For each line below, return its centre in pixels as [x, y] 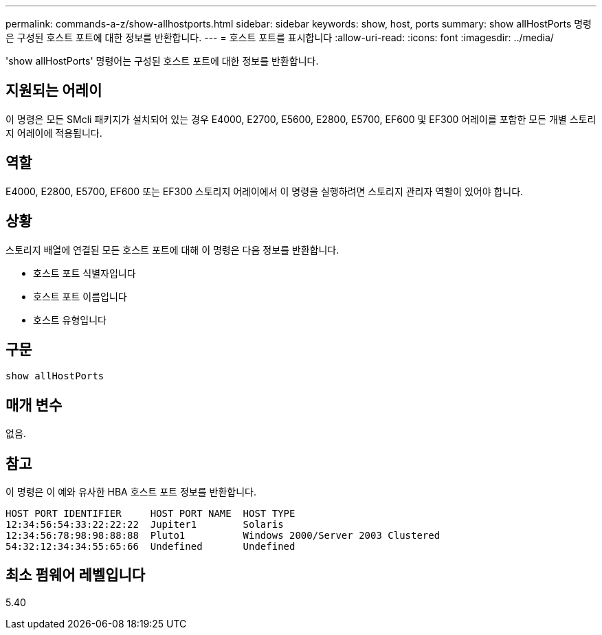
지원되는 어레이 [54, 91]
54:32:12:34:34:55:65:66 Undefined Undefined [150, 547]
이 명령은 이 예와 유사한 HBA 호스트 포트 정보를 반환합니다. [131, 492]
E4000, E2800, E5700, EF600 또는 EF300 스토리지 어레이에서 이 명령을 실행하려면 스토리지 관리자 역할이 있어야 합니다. [265, 191]
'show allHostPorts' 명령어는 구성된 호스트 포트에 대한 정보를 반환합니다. [162, 61]
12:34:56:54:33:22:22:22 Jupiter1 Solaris [145, 525]
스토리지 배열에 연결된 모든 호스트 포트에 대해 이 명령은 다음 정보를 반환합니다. [172, 249]
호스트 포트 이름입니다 [80, 296]
